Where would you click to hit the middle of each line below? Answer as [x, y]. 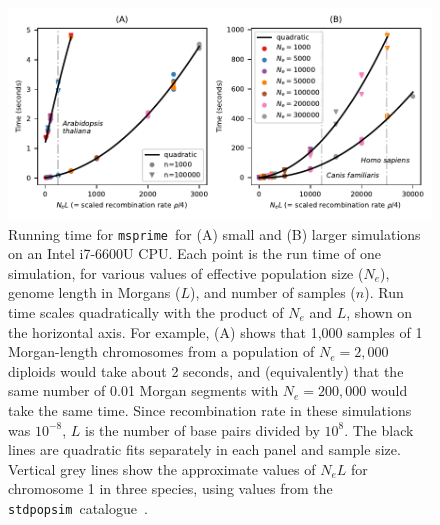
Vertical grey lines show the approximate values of [162, 468]
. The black [379, 429]
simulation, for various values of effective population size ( [186, 272]
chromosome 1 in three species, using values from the [170, 488]
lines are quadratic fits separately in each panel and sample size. [204, 449]
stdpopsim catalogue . [78, 507]
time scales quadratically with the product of [146, 312]
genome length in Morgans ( [94, 292]
